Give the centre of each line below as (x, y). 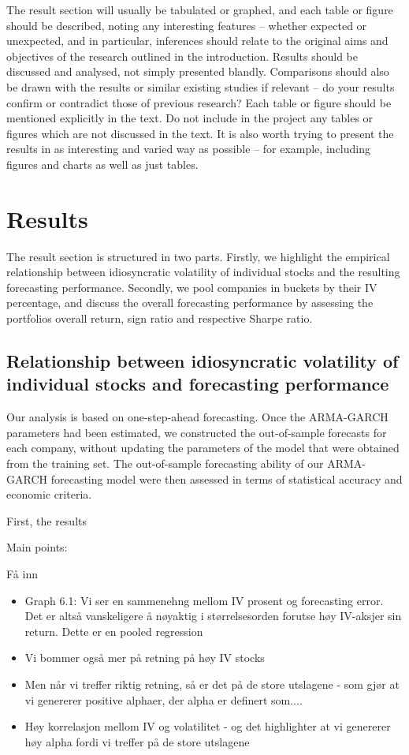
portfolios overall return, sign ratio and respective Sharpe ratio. (160, 318)
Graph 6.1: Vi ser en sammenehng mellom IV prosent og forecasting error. (204, 600)
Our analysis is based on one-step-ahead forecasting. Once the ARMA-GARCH (197, 417)
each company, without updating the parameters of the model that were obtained (203, 448)
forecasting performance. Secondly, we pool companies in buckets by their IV (192, 287)
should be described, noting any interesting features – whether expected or (187, 25)
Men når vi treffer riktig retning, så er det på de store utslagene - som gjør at (212, 684)
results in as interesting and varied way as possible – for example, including (188, 149)
